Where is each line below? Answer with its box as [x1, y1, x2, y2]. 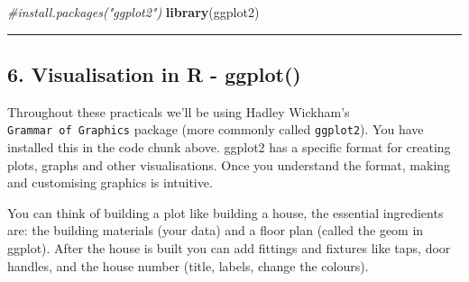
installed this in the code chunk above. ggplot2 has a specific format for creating [7, 138, 451, 157]
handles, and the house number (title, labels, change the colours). [7, 256, 369, 275]
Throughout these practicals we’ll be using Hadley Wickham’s [7, 102, 350, 121]
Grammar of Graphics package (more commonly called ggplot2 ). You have [7, 120, 424, 139]
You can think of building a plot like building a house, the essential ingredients [7, 203, 444, 222]
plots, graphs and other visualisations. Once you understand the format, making [7, 155, 451, 174]
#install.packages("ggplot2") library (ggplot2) [7, 3, 260, 21]
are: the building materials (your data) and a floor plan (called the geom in [7, 221, 424, 240]
